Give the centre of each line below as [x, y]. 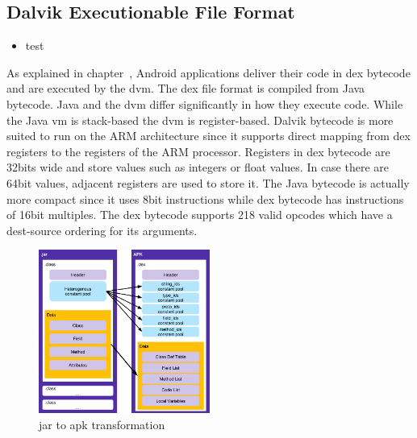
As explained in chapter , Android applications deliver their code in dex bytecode [208, 72]
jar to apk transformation [102, 424]
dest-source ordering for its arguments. [102, 230]
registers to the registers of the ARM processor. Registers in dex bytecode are [198, 151]
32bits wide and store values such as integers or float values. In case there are [198, 167]
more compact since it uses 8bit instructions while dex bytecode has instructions [205, 198]
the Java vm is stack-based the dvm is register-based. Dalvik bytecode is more [200, 120]
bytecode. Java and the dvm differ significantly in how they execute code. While [205, 103]
